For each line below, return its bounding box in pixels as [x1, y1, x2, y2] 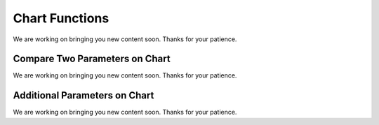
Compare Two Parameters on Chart [13, 53, 171, 65]
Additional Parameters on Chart [13, 89, 154, 101]
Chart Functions [13, 10, 109, 26]
